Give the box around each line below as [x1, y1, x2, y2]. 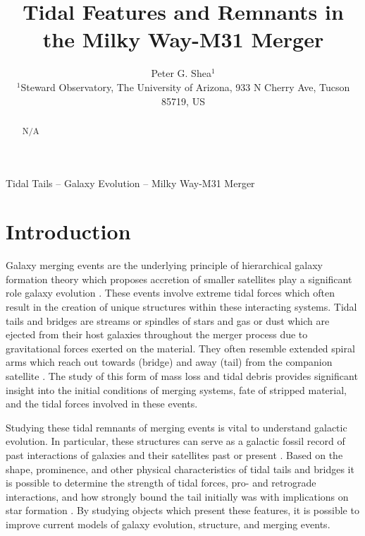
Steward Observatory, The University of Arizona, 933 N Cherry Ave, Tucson [20, 79, 350, 94]
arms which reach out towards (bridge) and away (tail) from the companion [6, 355, 333, 369]
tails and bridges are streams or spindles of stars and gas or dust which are [6, 313, 330, 328]
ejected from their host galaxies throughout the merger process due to [6, 327, 308, 342]
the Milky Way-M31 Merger [42, 25, 324, 54]
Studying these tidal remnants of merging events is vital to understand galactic [6, 419, 347, 434]
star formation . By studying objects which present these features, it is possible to [6, 503, 359, 518]
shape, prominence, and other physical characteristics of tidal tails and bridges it [6, 461, 354, 476]
